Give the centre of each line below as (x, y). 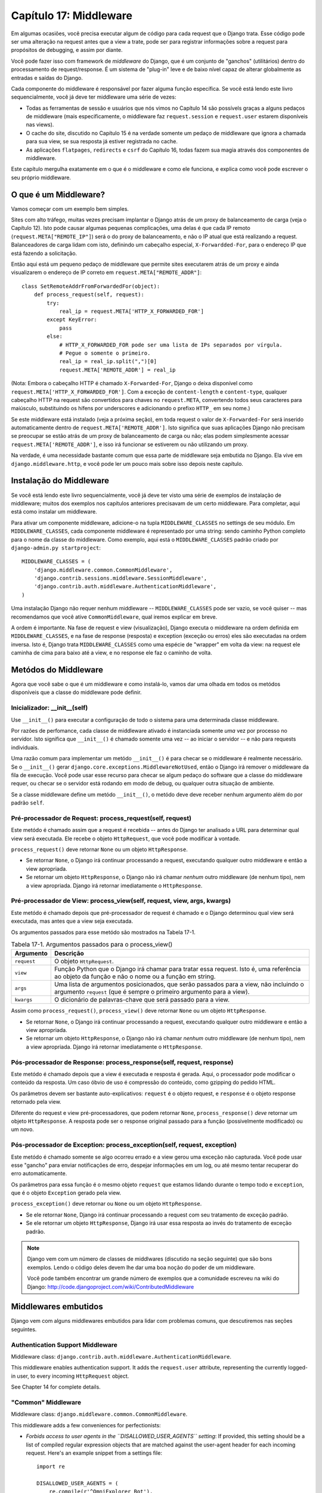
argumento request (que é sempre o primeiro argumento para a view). (152, 992)
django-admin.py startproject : (56, 548)
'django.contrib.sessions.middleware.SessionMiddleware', (120, 578)
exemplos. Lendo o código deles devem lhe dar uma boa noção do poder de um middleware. (141, 1267)
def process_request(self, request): (89, 295)
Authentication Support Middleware (64, 1345)
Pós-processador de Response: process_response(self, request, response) (122, 1062)
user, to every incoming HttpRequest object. (73, 1376)
